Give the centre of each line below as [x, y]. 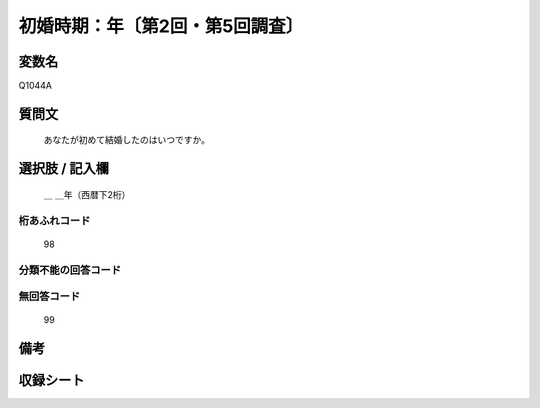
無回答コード [49, 297]
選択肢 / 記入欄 [64, 168]
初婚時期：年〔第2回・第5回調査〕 [161, 26]
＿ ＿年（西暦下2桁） [87, 194]
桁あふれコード [54, 220]
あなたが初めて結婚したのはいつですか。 [126, 140]
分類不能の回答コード [70, 270]
